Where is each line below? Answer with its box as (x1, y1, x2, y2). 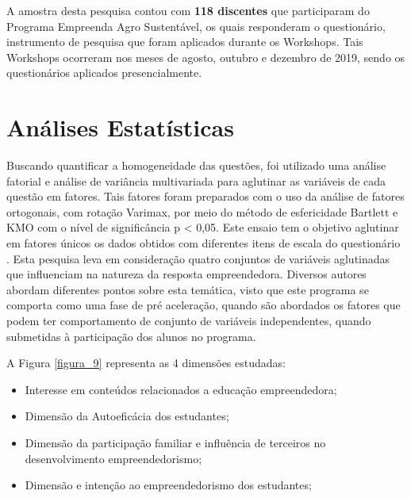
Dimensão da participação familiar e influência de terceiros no (25, 435, 326, 450)
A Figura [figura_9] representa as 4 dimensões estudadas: (6, 354, 286, 371)
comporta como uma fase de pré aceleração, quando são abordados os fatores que (6, 297, 401, 313)
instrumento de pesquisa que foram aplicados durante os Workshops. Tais (6, 33, 363, 50)
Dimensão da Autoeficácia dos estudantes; (25, 408, 229, 424)
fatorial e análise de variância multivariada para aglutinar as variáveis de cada (6, 172, 386, 189)
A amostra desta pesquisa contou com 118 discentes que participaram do (6, 2, 370, 18)
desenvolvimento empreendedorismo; (25, 450, 202, 466)
